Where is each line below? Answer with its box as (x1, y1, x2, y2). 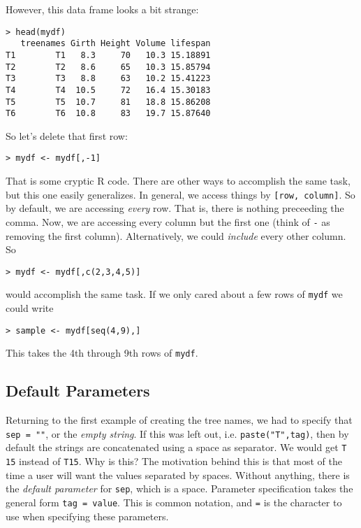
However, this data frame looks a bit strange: (6, 2, 199, 16)
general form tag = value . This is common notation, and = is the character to (6, 495, 342, 510)
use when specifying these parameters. (6, 508, 169, 523)
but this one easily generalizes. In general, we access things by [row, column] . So (6, 187, 355, 201)
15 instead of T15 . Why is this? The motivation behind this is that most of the (6, 454, 342, 469)
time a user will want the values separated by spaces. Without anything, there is (6, 467, 350, 482)
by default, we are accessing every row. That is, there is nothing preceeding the (6, 201, 344, 215)
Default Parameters (6, 380, 150, 401)
